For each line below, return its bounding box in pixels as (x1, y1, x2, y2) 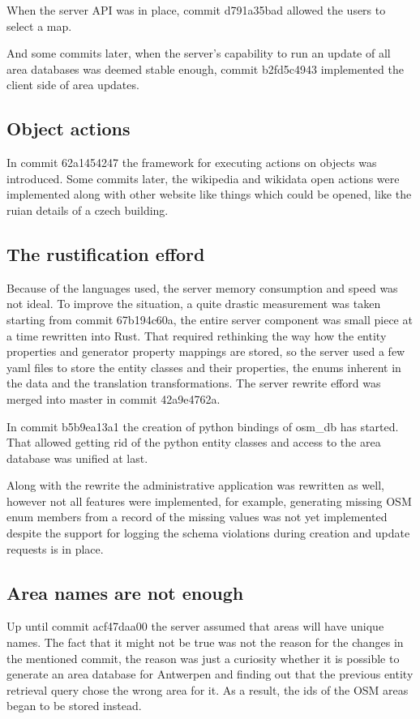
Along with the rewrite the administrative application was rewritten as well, (6, 477, 384, 494)
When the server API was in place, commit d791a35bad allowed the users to (6, 2, 386, 18)
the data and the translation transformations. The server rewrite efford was (6, 374, 381, 392)
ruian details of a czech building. (6, 201, 169, 218)
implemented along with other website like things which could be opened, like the (6, 186, 412, 203)
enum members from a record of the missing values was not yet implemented (6, 508, 388, 525)
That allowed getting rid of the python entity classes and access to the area (6, 434, 381, 451)
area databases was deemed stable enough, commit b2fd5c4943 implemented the (6, 60, 404, 77)
